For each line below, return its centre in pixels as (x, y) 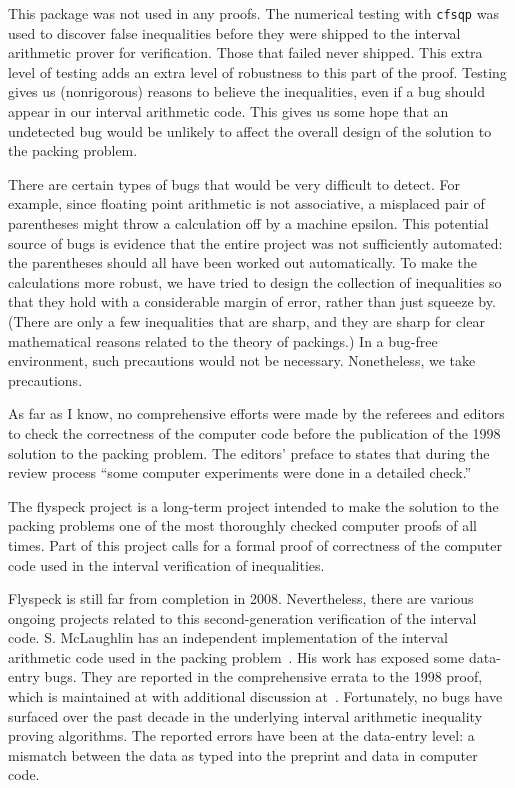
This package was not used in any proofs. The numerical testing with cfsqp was (253, 13)
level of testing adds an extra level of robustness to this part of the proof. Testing (257, 71)
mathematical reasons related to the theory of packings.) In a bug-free (223, 340)
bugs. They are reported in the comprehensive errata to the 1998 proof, (263, 676)
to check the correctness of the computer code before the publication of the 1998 (254, 432)
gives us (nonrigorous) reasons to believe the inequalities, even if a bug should (247, 91)
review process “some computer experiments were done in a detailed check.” (240, 472)
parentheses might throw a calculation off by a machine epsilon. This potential (248, 223)
